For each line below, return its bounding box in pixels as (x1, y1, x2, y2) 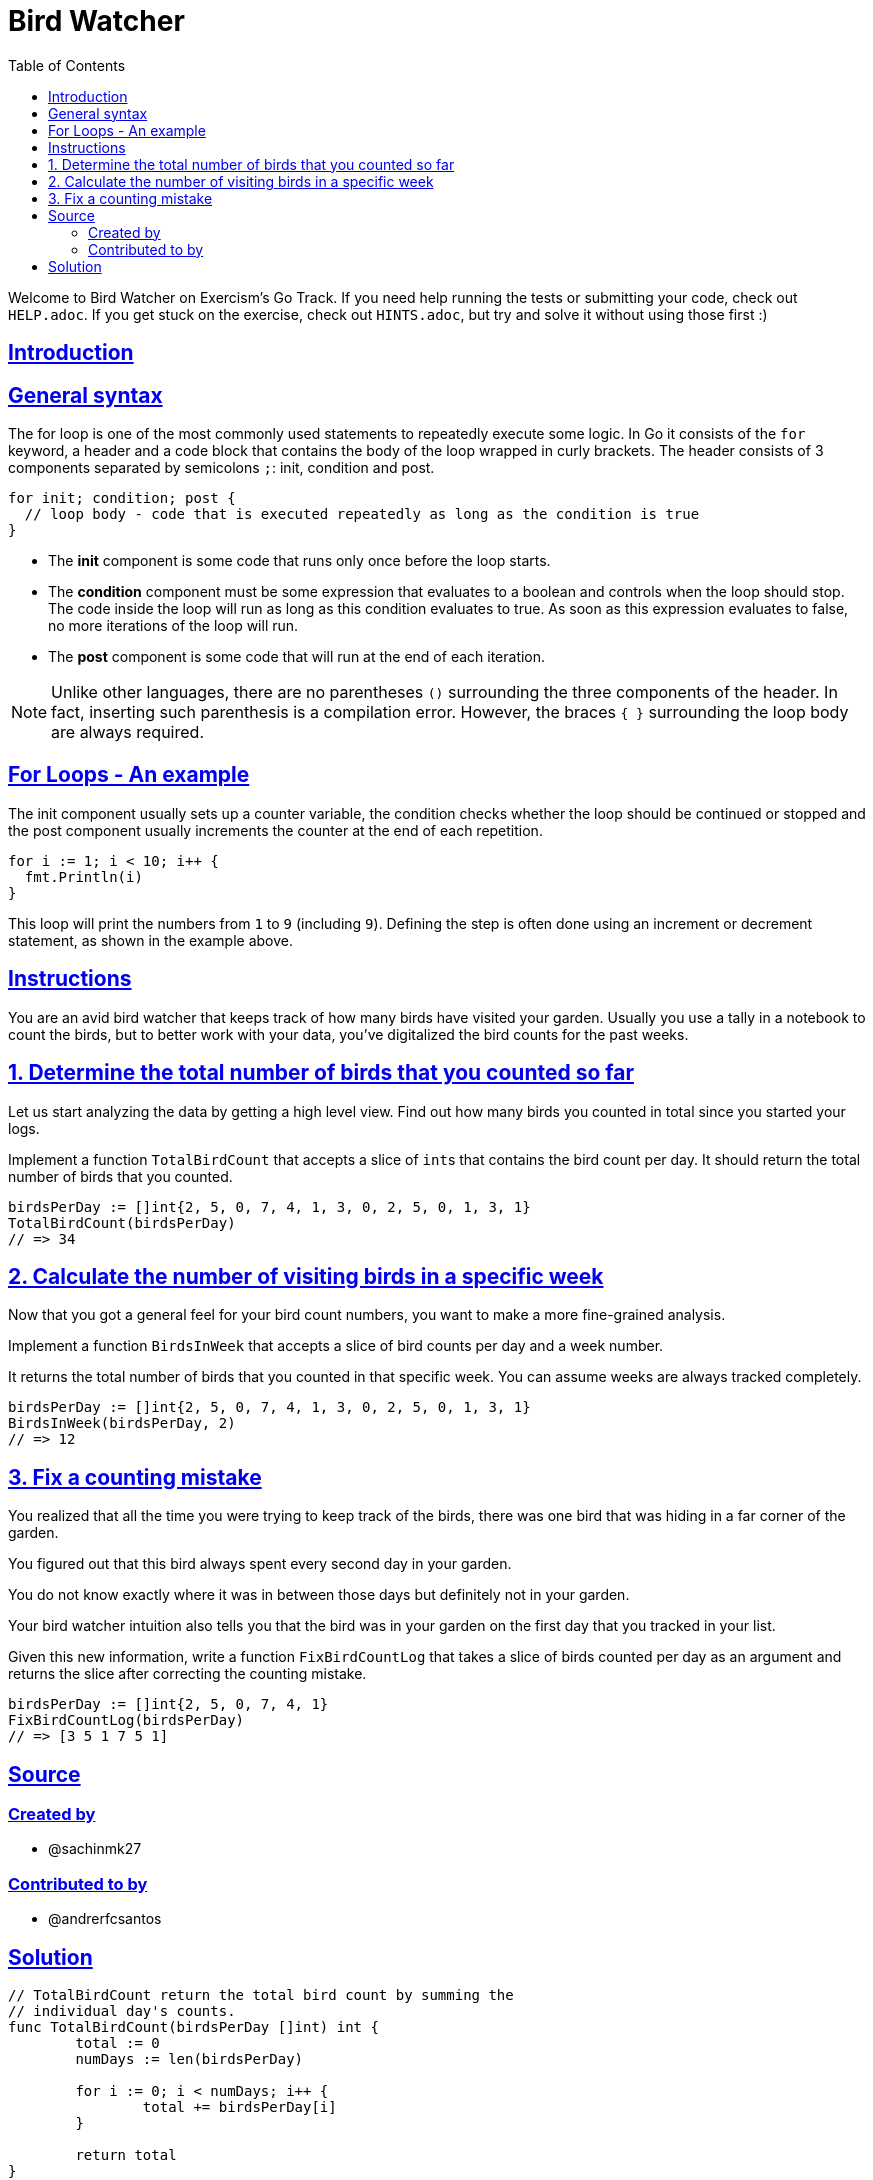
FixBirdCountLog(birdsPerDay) (8, 1712, 245, 1729)
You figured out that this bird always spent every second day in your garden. (8, 1555, 512, 1573)
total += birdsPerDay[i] (142, 2099, 337, 2116)
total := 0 (75, 2035, 160, 2052)
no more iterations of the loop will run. (48, 617, 299, 635)
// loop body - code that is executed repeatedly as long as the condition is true (24, 506, 700, 523)
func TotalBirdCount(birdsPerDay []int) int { (8, 2019, 379, 2036)
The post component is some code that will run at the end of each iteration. (48, 648, 546, 666)
